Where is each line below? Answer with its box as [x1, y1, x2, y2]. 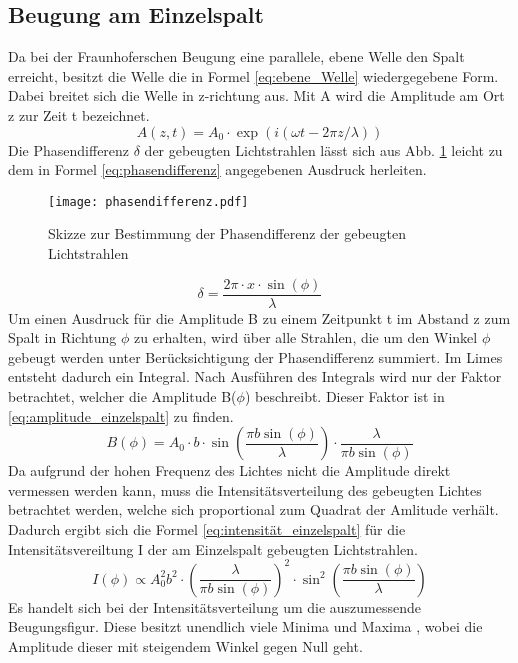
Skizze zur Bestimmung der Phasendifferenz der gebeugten [48, 223, 407, 244]
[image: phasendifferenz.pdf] [48, 194, 249, 209]
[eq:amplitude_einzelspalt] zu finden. [8, 405, 234, 426]
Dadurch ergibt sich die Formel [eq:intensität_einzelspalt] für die [8, 519, 406, 540]
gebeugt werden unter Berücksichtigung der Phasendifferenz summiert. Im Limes [8, 346, 503, 367]
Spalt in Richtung [8, 327, 117, 348]
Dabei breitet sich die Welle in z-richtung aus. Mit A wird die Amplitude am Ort [8, 85, 505, 106]
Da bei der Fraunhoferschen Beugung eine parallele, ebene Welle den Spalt [8, 46, 465, 67]
